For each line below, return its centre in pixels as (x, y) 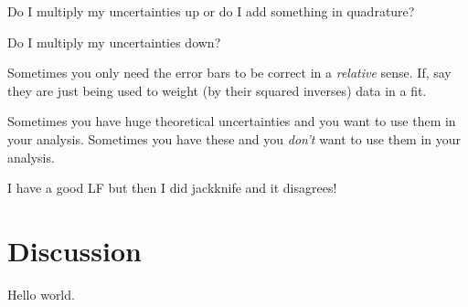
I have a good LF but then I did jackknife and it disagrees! (172, 188)
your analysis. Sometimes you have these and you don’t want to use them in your (234, 138)
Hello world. (41, 294)
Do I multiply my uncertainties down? (114, 42)
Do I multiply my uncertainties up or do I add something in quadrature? (211, 11)
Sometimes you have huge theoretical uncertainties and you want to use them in (232, 121)
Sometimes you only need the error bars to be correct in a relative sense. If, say (229, 73)
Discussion (74, 250)
